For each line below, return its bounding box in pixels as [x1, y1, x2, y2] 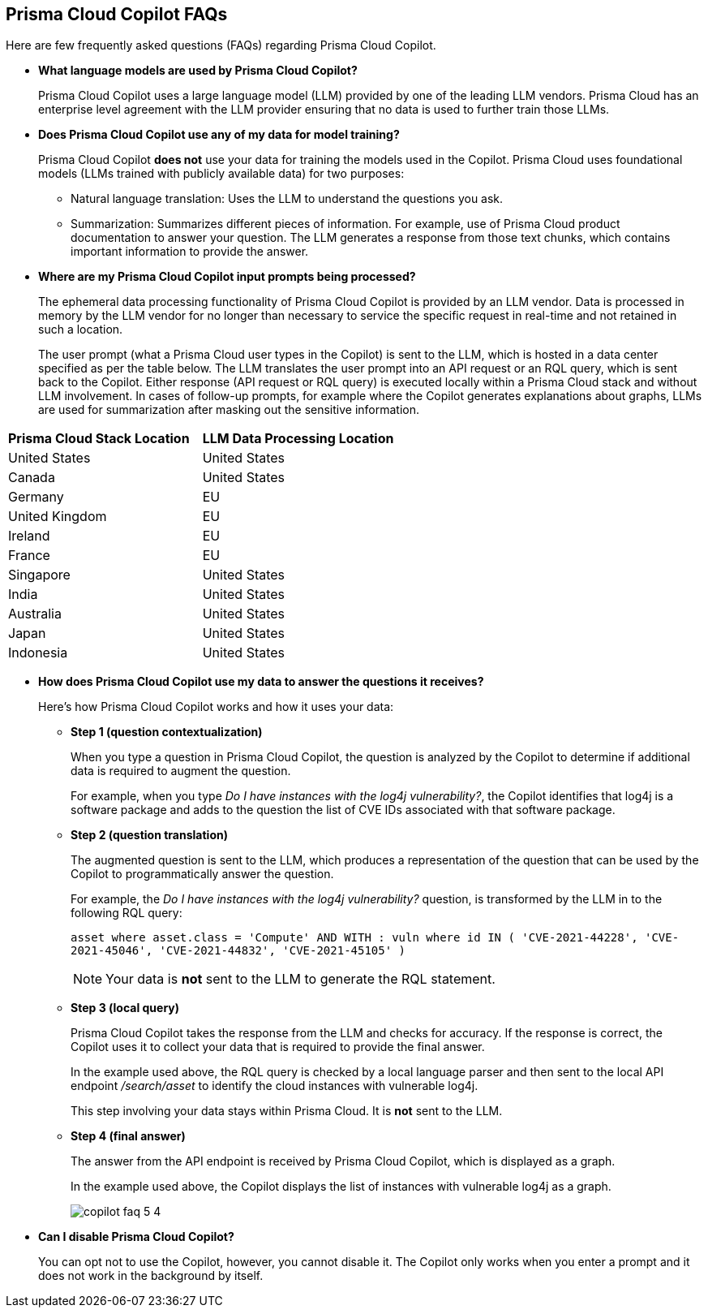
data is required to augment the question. [71, 764, 291, 778]
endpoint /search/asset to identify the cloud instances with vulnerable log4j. [71, 1079, 478, 1093]
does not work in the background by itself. [38, 1269, 264, 1283]
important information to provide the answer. [71, 244, 309, 259]
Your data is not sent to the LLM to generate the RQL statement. [105, 971, 496, 988]
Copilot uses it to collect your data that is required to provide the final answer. [71, 1040, 485, 1054]
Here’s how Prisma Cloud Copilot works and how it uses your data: [38, 700, 394, 714]
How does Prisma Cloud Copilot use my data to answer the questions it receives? [38, 674, 484, 689]
